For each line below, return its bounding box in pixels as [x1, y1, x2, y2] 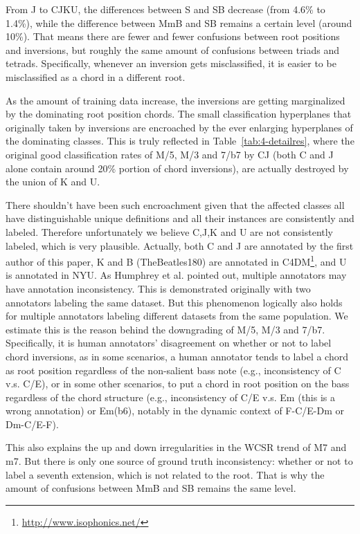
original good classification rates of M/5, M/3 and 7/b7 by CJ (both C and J [6, 147, 334, 161]
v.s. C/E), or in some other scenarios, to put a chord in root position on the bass [6, 376, 350, 391]
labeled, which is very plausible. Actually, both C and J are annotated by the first [6, 238, 354, 252]
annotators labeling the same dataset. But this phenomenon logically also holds [6, 295, 343, 309]
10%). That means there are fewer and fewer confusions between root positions [6, 29, 340, 44]
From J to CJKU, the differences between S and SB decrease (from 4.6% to [6, 2, 325, 16]
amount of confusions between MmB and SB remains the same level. [6, 481, 296, 495]
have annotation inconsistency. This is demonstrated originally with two [6, 281, 311, 295]
